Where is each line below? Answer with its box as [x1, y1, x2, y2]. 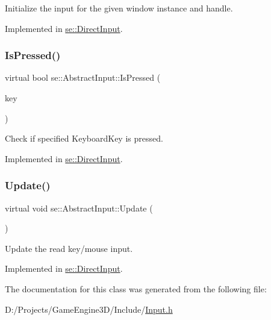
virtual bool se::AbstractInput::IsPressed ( [5, 71, 161, 84]
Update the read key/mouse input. [5, 242, 133, 254]
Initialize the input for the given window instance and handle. [5, 2, 233, 14]
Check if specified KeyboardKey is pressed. [5, 132, 163, 145]
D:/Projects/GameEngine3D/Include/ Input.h [5, 303, 173, 315]
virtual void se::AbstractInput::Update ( [5, 201, 153, 214]
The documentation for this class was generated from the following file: [5, 282, 267, 295]
